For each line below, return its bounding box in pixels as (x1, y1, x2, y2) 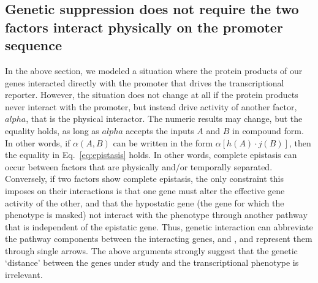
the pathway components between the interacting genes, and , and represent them (5, 232, 312, 245)
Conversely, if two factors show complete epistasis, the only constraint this (5, 172, 284, 185)
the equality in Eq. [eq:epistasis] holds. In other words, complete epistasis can (5, 148, 297, 161)
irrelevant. (5, 268, 43, 281)
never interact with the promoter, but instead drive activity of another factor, (5, 100, 297, 113)
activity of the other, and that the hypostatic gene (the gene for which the (5, 196, 284, 209)
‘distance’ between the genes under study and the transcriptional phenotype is (5, 256, 299, 269)
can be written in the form (113, 136, 213, 149)
